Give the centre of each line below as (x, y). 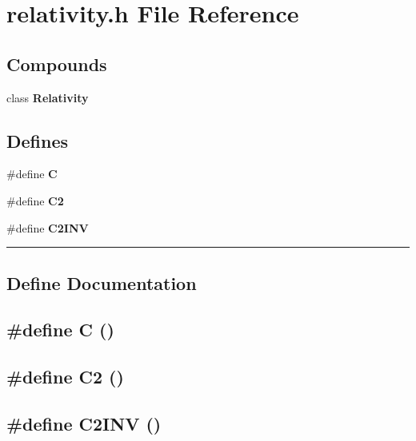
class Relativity (48, 97)
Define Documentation (102, 282)
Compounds (57, 64)
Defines (38, 140)
